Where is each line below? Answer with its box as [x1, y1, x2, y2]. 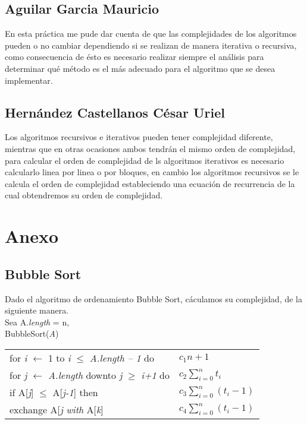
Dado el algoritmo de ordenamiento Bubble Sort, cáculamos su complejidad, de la [5, 292, 302, 305]
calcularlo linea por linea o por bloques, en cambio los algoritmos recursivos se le [5, 166, 299, 178]
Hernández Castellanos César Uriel [5, 103, 225, 121]
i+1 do [141, 368, 170, 382]
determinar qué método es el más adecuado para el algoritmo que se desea [5, 62, 275, 74]
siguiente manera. [5, 304, 69, 317]
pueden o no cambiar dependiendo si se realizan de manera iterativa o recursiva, [5, 39, 297, 51]
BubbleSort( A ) [5, 327, 59, 340]
